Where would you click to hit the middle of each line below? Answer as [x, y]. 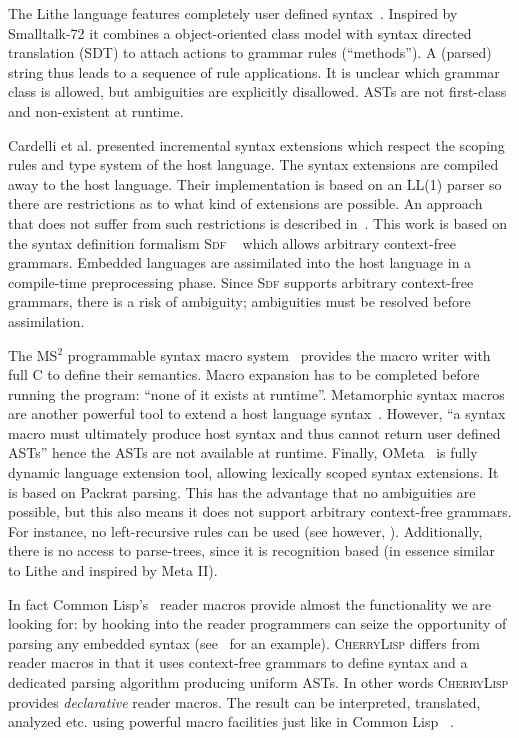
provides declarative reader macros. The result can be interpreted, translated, [244, 701]
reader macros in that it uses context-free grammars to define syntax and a [238, 662]
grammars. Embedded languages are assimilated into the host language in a [240, 262]
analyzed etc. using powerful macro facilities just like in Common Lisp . [231, 721]
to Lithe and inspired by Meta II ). [113, 570]
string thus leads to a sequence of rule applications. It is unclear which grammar [254, 71]
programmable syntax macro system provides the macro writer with [279, 354]
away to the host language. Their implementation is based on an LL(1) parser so [255, 183]
